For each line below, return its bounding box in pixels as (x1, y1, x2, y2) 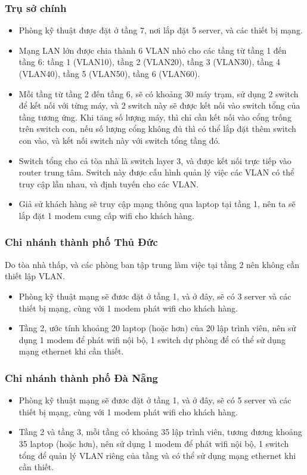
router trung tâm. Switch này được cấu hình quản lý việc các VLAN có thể (18, 166, 294, 178)
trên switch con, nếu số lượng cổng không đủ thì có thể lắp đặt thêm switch (18, 122, 296, 135)
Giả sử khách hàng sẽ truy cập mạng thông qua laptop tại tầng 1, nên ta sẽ (18, 198, 296, 210)
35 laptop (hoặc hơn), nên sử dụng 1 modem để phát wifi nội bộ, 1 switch (18, 437, 289, 449)
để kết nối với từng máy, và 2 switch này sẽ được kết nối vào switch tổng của (18, 99, 300, 112)
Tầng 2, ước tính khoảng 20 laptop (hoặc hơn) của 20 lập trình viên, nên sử (18, 322, 296, 334)
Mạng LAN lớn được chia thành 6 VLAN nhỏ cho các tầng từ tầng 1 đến (18, 44, 287, 56)
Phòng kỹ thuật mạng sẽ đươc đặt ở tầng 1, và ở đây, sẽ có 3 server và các (18, 289, 292, 302)
